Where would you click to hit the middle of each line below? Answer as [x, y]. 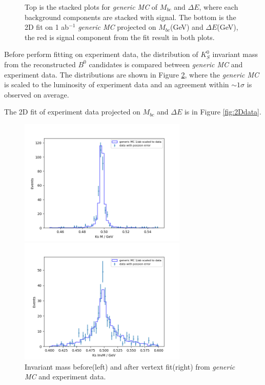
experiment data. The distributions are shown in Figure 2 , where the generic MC [132, 74]
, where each [219, 7]
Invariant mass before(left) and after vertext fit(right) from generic [130, 366]
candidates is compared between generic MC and [166, 64]
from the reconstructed [40, 64]
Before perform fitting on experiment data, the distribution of [101, 54]
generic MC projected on [117, 27]
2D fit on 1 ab [47, 27]
